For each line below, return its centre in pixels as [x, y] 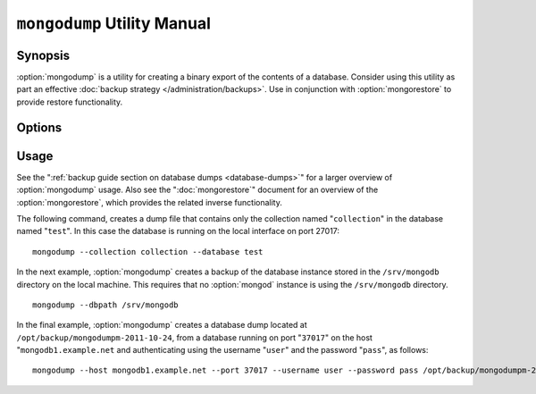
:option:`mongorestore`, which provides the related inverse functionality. [150, 202]
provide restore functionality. [70, 102]
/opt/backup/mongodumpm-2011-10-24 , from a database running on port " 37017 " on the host [194, 337]
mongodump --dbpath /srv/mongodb [105, 305]
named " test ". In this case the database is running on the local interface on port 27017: [178, 231]
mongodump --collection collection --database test [148, 251]
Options [39, 127]
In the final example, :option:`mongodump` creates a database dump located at [162, 325]
